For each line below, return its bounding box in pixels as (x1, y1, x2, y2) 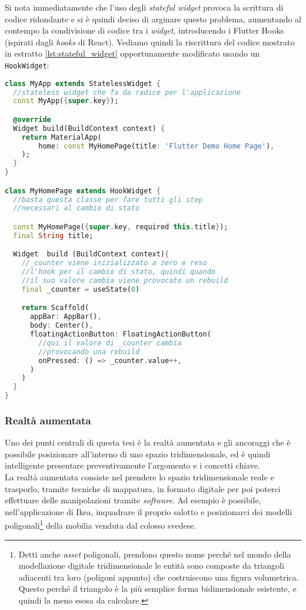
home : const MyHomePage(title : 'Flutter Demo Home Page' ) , (38, 141, 275, 150)
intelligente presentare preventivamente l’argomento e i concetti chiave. (5, 459, 260, 471)
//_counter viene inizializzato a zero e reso (21, 259, 207, 268)
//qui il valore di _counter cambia (38, 338, 182, 347)
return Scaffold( (21, 304, 89, 312)
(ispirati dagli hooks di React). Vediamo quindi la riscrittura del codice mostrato (5, 35, 295, 48)
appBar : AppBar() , (29, 312, 102, 321)
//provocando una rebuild (38, 347, 140, 356)
